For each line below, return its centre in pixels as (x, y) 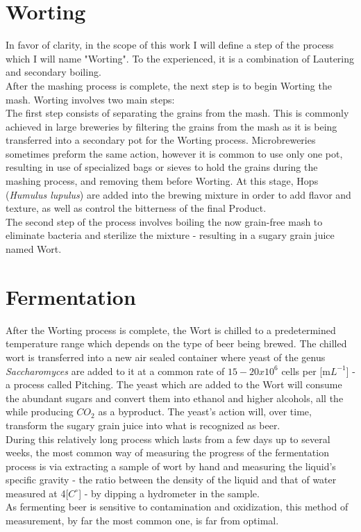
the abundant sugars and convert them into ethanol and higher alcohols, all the (175, 398)
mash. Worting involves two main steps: (90, 99)
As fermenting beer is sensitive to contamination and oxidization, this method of (177, 507)
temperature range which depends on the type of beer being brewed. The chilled (176, 343)
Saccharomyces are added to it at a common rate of (115, 371)
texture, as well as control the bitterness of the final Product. (136, 208)
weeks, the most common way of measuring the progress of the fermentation (167, 452)
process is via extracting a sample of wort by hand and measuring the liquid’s (171, 466)
